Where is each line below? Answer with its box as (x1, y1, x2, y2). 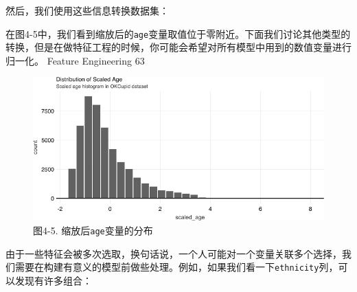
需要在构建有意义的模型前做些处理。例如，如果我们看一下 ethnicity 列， (14, 260, 338, 274)
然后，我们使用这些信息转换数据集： (5, 3, 169, 17)
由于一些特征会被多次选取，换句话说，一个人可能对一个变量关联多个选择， (5, 246, 342, 260)
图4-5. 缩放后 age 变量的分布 (33, 223, 153, 238)
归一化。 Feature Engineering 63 (5, 53, 145, 67)
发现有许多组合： (14, 273, 92, 287)
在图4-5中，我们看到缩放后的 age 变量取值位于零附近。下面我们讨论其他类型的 (5, 26, 351, 41)
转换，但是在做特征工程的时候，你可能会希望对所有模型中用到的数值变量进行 (5, 40, 352, 54)
